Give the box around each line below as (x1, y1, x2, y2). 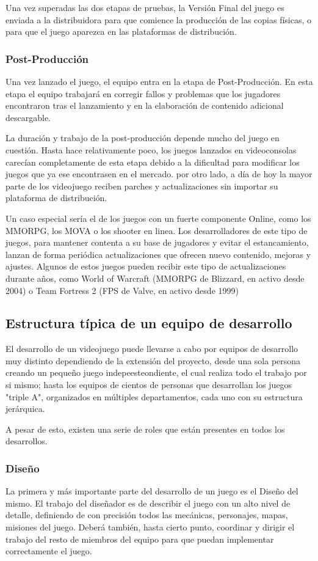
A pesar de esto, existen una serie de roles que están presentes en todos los (5, 422, 285, 435)
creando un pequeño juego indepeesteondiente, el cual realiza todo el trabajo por (5, 366, 307, 379)
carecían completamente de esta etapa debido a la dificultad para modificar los (5, 155, 300, 168)
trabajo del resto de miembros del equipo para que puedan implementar (5, 532, 274, 545)
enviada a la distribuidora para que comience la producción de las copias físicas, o (5, 13, 312, 26)
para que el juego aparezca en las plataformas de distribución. (5, 25, 237, 38)
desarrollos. (5, 435, 48, 447)
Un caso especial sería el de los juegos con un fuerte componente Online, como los (5, 211, 311, 224)
